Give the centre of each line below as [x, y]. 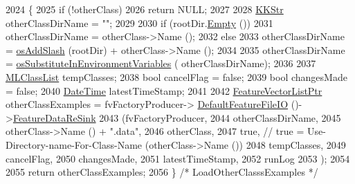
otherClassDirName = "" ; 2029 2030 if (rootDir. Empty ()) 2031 [139, 22]
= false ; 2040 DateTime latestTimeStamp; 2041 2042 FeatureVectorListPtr [164, 90]
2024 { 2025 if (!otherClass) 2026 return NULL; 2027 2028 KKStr [145, 9]
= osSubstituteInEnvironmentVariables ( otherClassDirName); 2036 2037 [161, 63]
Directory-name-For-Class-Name [74, 144]
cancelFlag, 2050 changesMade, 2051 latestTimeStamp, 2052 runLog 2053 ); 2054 [178, 158]
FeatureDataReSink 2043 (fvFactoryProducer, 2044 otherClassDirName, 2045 [177, 117]
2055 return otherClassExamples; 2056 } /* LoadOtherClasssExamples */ [162, 172]
